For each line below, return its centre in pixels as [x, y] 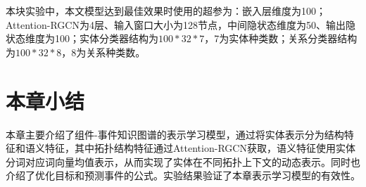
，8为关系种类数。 [103, 52]
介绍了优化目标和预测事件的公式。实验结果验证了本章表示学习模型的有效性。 [183, 175]
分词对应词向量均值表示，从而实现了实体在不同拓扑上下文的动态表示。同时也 [183, 161]
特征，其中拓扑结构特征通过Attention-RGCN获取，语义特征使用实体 [200, 148]
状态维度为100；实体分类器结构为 [82, 38]
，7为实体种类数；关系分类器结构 [281, 38]
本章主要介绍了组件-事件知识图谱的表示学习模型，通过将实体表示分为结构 [175, 134]
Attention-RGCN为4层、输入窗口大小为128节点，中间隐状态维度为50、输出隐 [181, 24]
